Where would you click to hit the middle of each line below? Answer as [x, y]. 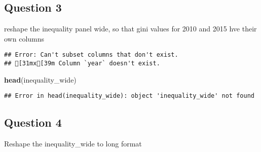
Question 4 [33, 122]
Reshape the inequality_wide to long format [73, 144]
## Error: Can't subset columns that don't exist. [91, 55]
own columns [24, 38]
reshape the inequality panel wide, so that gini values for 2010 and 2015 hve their [130, 29]
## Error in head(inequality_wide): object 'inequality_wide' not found [129, 96]
